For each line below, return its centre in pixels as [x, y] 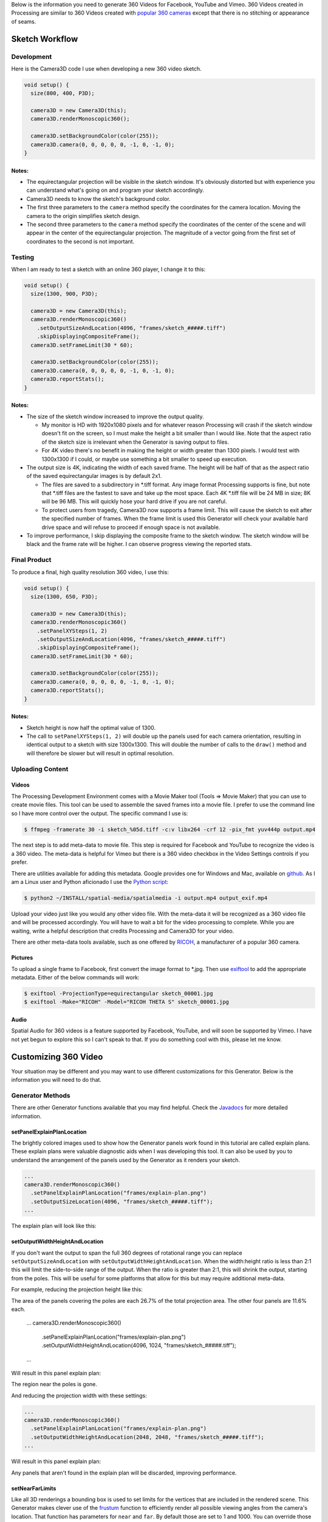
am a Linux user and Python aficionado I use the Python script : [90, 882]
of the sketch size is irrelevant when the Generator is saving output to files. [135, 442]
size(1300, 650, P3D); [64, 596]
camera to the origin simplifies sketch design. [84, 216]
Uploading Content [40, 769]
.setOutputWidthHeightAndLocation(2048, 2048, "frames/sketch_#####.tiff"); [147, 1437]
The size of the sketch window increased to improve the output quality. [115, 416]
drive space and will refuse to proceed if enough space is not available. [131, 527]
